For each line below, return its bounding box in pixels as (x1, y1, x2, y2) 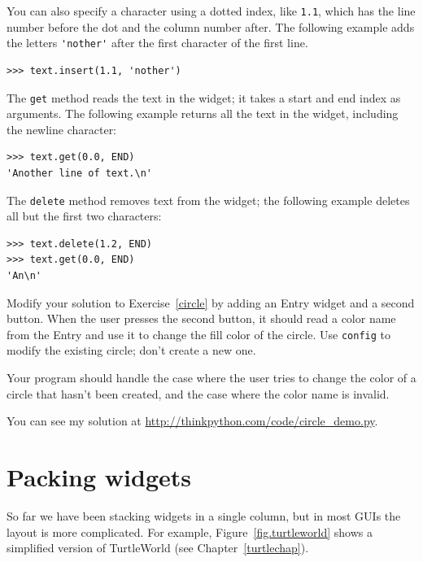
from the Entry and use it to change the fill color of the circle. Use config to (7, 325, 390, 342)
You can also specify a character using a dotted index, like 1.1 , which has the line (7, 2, 416, 19)
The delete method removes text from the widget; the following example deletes (7, 191, 410, 208)
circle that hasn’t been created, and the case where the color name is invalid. (7, 385, 390, 402)
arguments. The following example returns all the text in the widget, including (7, 105, 399, 122)
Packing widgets (7, 460, 191, 493)
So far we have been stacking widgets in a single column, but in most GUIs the (7, 507, 401, 524)
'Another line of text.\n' (7, 167, 152, 179)
